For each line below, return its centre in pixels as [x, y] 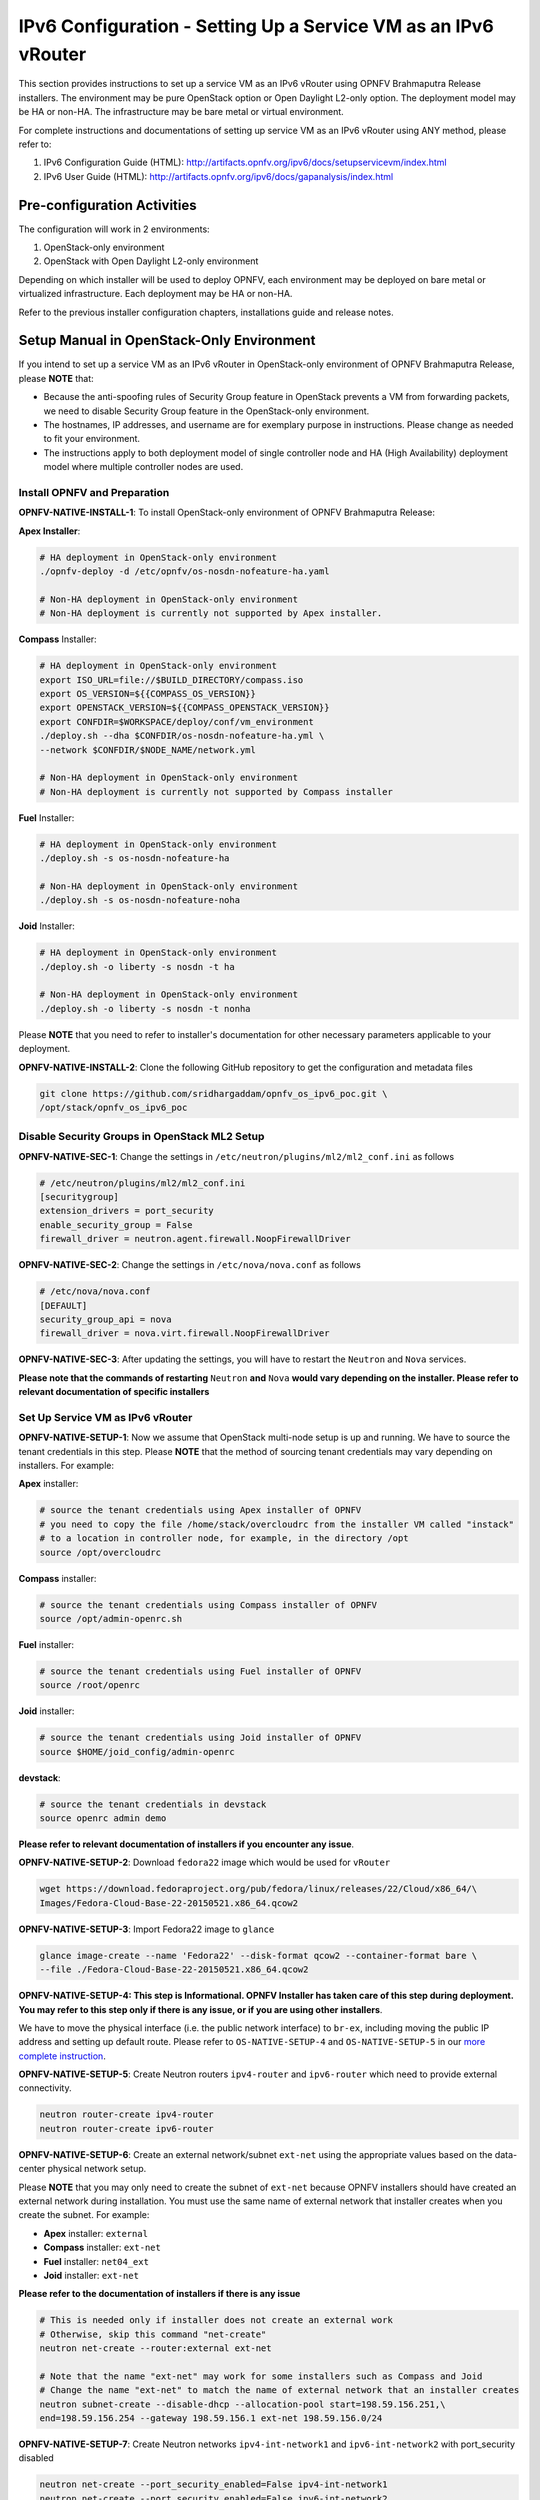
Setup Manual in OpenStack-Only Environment [167, 340]
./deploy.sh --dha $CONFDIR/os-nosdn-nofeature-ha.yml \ [182, 736]
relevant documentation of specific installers [114, 1392]
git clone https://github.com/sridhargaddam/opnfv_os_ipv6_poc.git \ [213, 1093]
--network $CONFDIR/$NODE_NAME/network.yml [148, 749]
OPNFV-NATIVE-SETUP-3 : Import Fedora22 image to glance [146, 1929]
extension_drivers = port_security [126, 1211]
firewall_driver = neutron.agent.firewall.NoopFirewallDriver [195, 1239]
